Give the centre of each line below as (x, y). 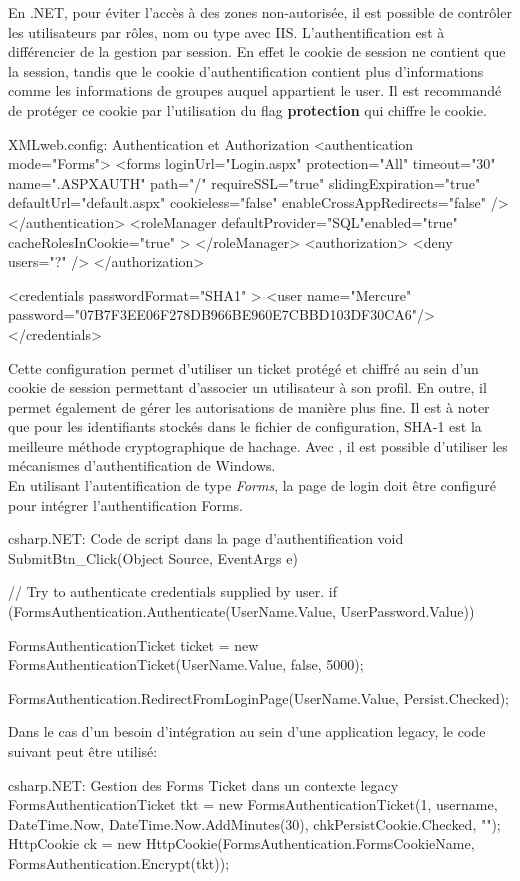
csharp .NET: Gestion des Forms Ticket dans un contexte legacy (203, 784)
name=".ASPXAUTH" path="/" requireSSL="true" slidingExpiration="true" (244, 182)
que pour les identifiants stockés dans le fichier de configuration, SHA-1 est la (245, 426)
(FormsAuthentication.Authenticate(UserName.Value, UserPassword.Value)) (241, 611)
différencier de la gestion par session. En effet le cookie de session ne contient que (257, 51)
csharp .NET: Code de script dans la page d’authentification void (206, 538)
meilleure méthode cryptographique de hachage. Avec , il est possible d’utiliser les (258, 445)
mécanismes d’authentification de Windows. (142, 465)
